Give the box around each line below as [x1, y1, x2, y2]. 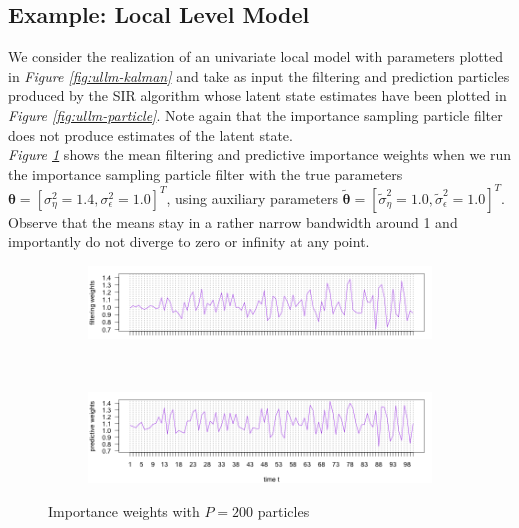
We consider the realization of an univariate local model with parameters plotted [8, 46, 504, 67]
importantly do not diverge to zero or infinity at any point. [8, 231, 370, 252]
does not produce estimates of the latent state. [8, 124, 293, 145]
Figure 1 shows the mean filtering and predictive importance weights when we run [8, 144, 512, 165]
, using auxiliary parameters [166, 187, 338, 208]
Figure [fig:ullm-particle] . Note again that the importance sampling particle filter [8, 104, 503, 125]
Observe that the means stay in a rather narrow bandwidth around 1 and [8, 211, 458, 232]
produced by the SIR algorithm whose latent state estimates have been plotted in [8, 85, 507, 106]
